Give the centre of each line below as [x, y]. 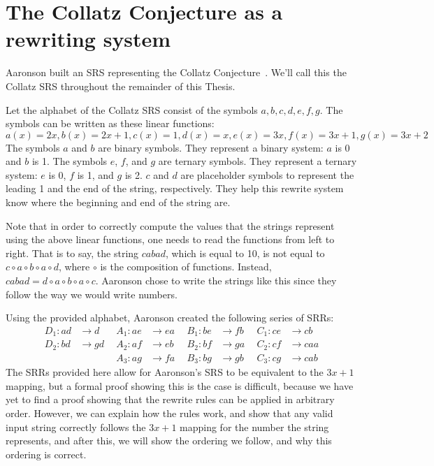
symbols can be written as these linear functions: [110, 123]
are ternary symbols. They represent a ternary [258, 161]
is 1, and [95, 174]
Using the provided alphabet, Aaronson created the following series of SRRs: [170, 318]
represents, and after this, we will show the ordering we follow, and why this [169, 440]
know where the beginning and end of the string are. [118, 202]
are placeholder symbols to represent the [267, 174]
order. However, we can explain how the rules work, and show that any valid [169, 413]
